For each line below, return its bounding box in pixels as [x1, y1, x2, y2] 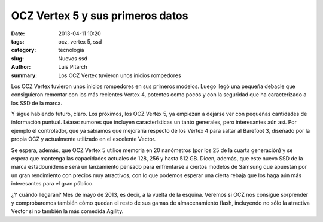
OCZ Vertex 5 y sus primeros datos [11, 9, 188, 22]
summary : [11, 72, 38, 79]
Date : [11, 30, 25, 37]
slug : [11, 54, 24, 62]
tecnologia [58, 47, 84, 54]
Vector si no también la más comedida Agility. [11, 208, 124, 215]
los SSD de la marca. [11, 99, 63, 107]
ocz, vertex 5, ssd [58, 38, 102, 45]
